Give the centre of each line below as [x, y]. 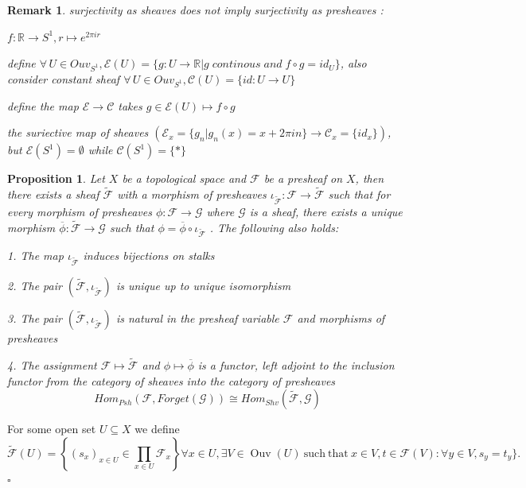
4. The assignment [52, 364]
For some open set [52, 429]
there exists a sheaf [53, 194]
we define [157, 429]
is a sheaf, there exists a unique [326, 211]
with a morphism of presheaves [192, 194]
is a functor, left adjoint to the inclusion [296, 364]
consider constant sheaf [64, 78]
